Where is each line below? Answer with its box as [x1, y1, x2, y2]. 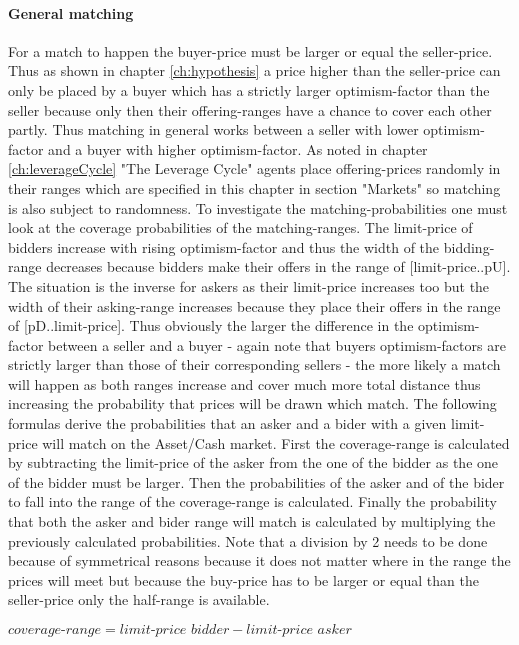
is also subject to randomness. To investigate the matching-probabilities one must [8, 197, 508, 218]
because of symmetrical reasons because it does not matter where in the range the [8, 550, 511, 571]
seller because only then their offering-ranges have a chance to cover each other [8, 99, 492, 120]
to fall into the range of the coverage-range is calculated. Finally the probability [8, 491, 497, 512]
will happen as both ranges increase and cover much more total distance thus [8, 373, 481, 394]
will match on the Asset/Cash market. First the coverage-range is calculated [42, 432, 510, 453]
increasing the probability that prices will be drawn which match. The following [8, 393, 497, 414]
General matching [8, 2, 134, 23]
